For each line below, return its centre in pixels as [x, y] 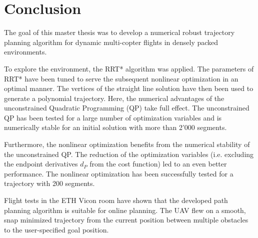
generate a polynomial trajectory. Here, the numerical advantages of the [114, 98]
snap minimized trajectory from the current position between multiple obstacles [126, 220]
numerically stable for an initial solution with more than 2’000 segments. [115, 127]
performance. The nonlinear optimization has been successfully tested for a [119, 173]
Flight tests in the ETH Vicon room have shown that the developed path [116, 200]
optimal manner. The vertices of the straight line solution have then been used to [129, 88]
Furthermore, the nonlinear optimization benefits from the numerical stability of [127, 144]
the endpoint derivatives [41, 164]
